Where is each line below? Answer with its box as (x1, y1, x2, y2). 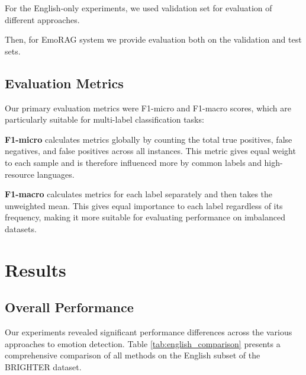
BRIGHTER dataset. (5, 360, 82, 373)
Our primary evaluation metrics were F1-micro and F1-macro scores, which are (5, 101, 291, 114)
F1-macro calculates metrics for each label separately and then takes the (5, 188, 273, 200)
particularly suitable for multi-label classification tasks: (5, 113, 204, 126)
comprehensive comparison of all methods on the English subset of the (5, 349, 260, 361)
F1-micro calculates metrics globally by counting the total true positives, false (5, 133, 292, 145)
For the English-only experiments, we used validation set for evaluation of (5, 2, 272, 14)
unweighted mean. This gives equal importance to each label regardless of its (5, 199, 283, 211)
